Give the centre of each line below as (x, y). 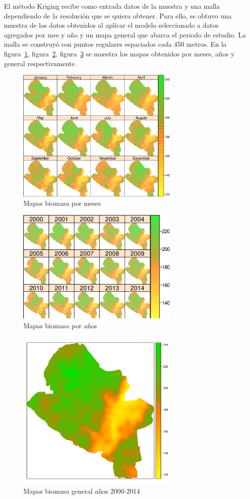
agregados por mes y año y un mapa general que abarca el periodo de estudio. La (125, 34)
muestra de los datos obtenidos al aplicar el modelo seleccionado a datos (111, 25)
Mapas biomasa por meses (62, 203)
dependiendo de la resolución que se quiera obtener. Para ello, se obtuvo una (118, 15)
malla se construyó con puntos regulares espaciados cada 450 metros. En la (115, 44)
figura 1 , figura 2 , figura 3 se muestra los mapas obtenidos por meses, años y (119, 53)
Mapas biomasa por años (60, 325)
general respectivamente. (40, 63)
